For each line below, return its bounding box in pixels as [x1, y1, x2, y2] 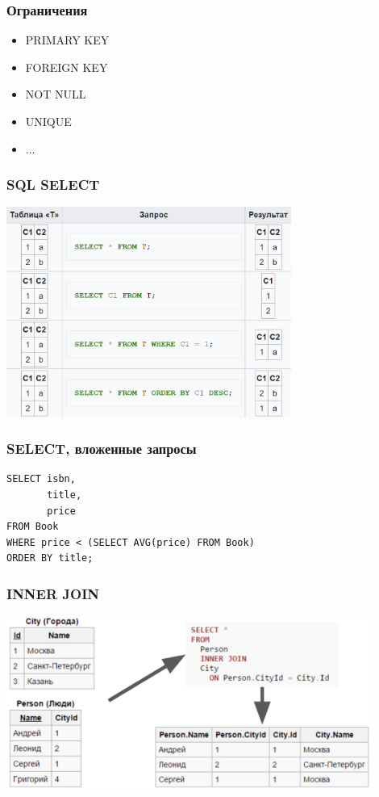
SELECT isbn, [6, 473, 76, 485]
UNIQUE [25, 113, 72, 129]
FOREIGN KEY [25, 58, 108, 75]
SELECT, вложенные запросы [6, 438, 197, 459]
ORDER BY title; [6, 552, 94, 564]
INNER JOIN [6, 583, 100, 603]
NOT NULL [25, 86, 86, 103]
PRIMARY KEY [25, 31, 110, 48]
